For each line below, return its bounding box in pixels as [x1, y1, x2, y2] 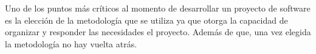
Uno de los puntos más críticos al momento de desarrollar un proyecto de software [5, 2, 311, 14]
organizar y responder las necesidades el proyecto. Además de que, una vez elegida [5, 25, 311, 38]
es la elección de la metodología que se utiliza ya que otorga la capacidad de [5, 13, 288, 26]
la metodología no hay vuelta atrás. [5, 37, 137, 50]
